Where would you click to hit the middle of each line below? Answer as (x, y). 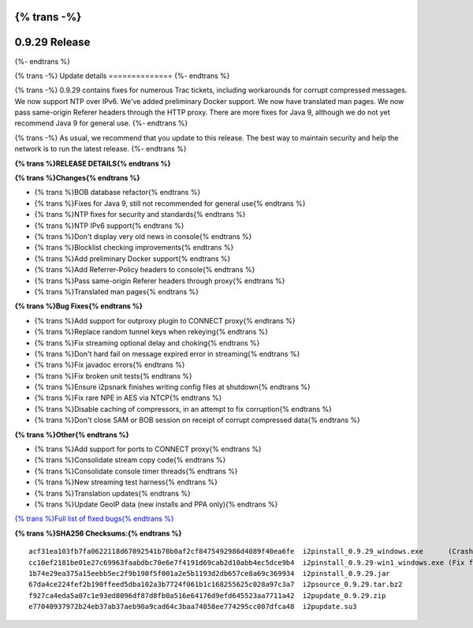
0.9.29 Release (52, 42)
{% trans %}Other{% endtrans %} (72, 435)
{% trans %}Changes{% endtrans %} (78, 178)
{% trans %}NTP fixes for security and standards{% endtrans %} (140, 215)
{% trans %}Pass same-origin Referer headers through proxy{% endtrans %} (160, 281)
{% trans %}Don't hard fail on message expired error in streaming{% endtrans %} (167, 353)
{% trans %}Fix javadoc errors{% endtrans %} (110, 365)
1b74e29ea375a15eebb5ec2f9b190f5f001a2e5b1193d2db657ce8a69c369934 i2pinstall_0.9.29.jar (209, 573)
